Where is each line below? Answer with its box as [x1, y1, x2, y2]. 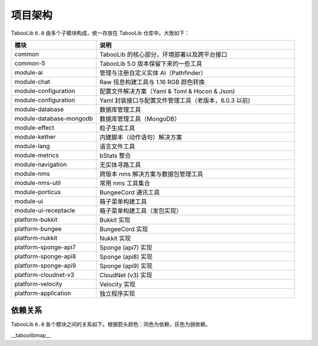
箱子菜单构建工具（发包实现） [99, 207, 183, 215]
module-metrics [14, 151, 59, 159]
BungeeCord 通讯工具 [99, 188, 160, 197]
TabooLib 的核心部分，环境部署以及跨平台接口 [99, 50, 228, 58]
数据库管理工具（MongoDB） [99, 115, 181, 123]
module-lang [14, 142, 50, 150]
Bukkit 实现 [99, 215, 131, 224]
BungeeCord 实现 [99, 225, 148, 233]
